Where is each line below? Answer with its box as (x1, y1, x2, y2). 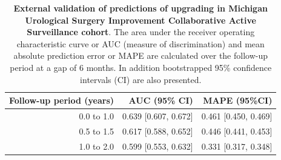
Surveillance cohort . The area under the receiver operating (27, 25, 255, 38)
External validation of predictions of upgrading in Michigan (13, 2, 268, 14)
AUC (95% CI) (128, 94, 193, 107)
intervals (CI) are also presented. (80, 73, 202, 85)
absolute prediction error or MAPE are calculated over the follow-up (13, 49, 268, 62)
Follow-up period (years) (9, 94, 114, 107)
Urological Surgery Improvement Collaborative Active (25, 13, 256, 26)
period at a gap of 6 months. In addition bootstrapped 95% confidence (10, 61, 272, 73)
